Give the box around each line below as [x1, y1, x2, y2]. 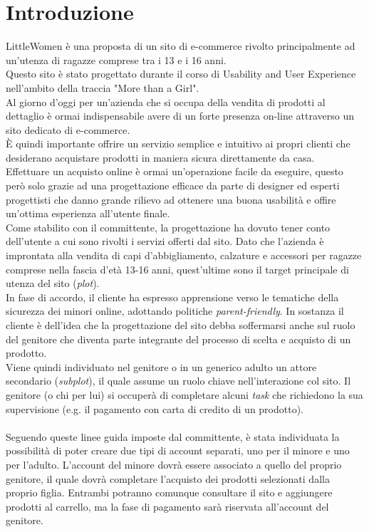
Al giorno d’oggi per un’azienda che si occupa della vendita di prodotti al [6, 94, 326, 109]
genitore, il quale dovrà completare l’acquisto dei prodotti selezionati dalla [6, 471, 330, 486]
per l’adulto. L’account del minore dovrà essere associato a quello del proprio [6, 457, 342, 471]
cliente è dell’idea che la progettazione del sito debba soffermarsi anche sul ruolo [6, 318, 355, 332]
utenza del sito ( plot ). [6, 276, 100, 291]
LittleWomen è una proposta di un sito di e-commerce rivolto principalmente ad [6, 38, 355, 53]
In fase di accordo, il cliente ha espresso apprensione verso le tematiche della [6, 289, 339, 304]
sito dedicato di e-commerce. [6, 122, 130, 137]
